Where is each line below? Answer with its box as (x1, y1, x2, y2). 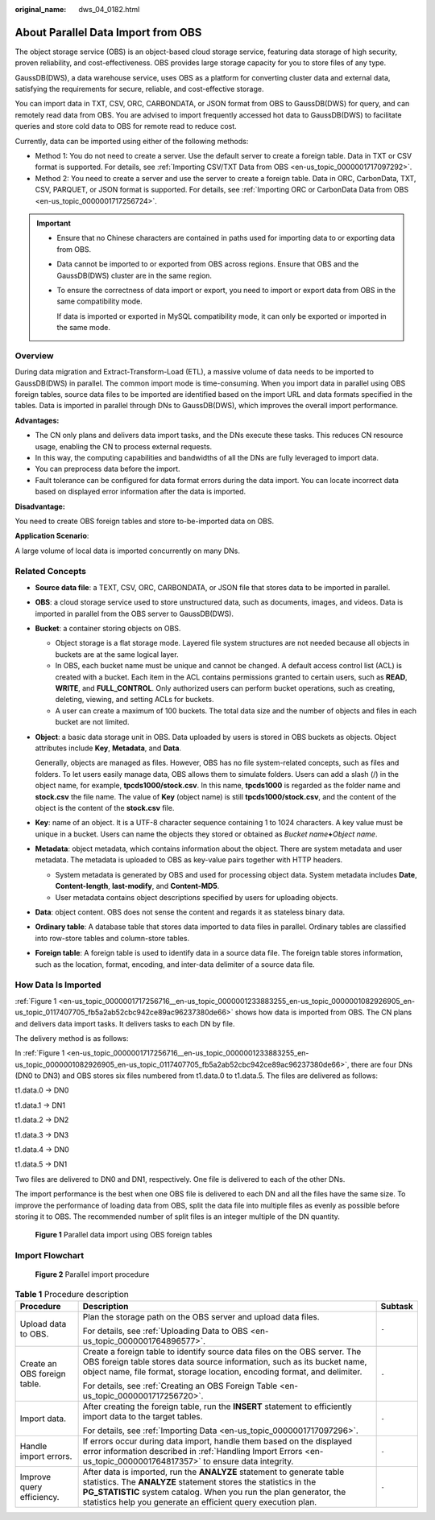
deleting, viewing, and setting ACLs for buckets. (55, 695, 214, 704)
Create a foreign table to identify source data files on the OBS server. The (82, 1346, 362, 1357)
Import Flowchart (14, 1250, 85, 1262)
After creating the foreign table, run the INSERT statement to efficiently (82, 1401, 352, 1412)
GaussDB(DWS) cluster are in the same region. (56, 271, 213, 280)
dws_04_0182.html (78, 5, 140, 14)
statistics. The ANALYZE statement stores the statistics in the (82, 1477, 317, 1488)
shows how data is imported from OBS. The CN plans (234, 1007, 412, 1018)
